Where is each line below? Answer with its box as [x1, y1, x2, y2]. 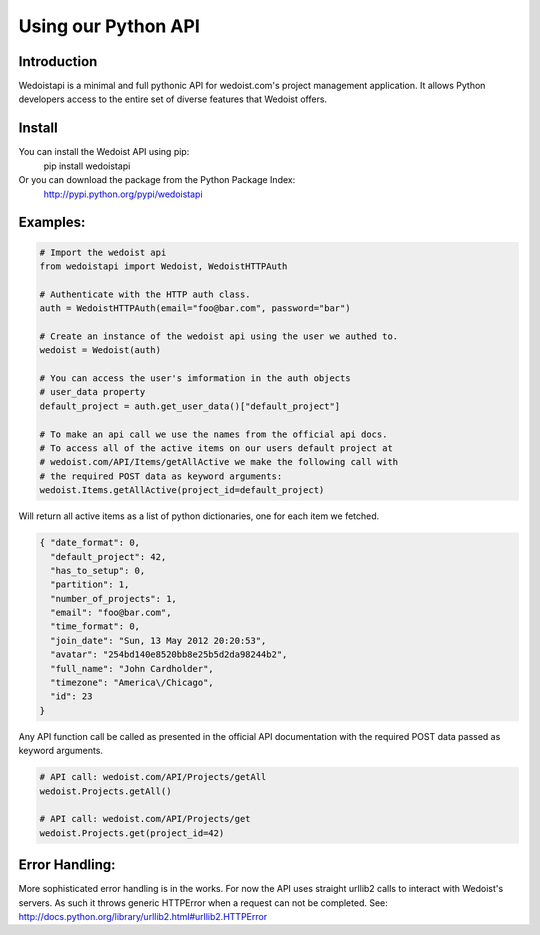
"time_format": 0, [50, 621, 140, 632]
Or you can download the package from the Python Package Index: [18, 174, 296, 186]
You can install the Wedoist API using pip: [18, 146, 190, 158]
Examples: [18, 214, 86, 231]
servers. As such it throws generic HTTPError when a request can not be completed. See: [18, 896, 389, 909]
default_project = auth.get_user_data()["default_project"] [39, 400, 341, 412]
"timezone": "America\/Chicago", [50, 677, 214, 689]
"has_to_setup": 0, [50, 565, 146, 576]
